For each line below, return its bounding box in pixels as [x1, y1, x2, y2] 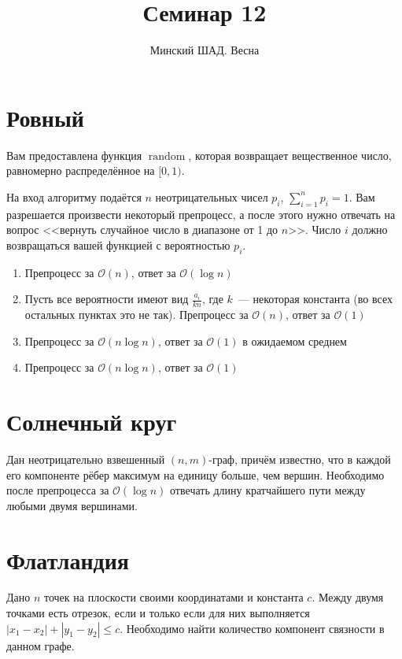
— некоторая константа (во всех [238, 291, 393, 307]
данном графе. [6, 637, 75, 653]
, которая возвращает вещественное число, [188, 146, 392, 163]
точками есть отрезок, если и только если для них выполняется [6, 605, 310, 621]
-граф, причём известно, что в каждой [208, 450, 391, 467]
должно [352, 221, 388, 238]
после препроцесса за [6, 482, 109, 498]
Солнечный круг [6, 405, 177, 438]
